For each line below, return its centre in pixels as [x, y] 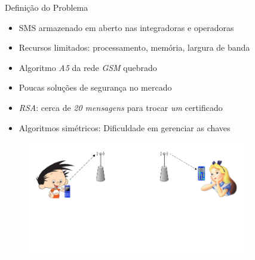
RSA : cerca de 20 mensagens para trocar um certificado [121, 107]
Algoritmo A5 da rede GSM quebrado [88, 67]
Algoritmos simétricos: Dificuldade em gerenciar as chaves [125, 127]
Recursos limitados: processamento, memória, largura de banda [134, 47]
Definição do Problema [47, 7]
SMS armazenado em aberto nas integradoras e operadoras [126, 27]
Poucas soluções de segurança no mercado [95, 87]
